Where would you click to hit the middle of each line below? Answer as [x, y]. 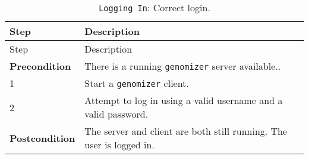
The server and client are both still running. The [186, 131]
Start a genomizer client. [137, 83]
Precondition [40, 66]
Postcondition [42, 138]
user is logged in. [119, 145]
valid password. [116, 114]
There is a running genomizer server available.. [183, 66]
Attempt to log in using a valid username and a [184, 100]
